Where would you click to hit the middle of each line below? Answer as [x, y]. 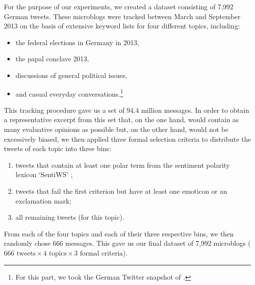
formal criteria [101, 253]
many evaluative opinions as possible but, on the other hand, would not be [116, 129]
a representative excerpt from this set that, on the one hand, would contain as [121, 119]
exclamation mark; [43, 200]
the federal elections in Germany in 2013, [77, 42]
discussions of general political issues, [71, 75]
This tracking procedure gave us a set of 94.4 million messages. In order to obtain [127, 110]
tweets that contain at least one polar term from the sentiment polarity [123, 165]
